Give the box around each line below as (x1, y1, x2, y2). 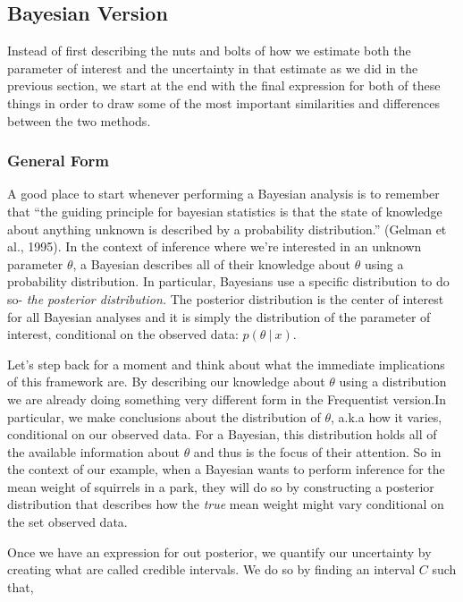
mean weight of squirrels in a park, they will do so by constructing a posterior (7, 477, 434, 496)
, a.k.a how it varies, (331, 407, 442, 426)
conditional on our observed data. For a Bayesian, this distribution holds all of (7, 425, 437, 444)
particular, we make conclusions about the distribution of (7, 407, 321, 426)
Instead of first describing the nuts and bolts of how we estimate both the (7, 41, 411, 60)
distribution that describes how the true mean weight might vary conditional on (7, 495, 444, 513)
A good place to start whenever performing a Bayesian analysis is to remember (7, 184, 440, 203)
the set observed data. (7, 513, 128, 531)
